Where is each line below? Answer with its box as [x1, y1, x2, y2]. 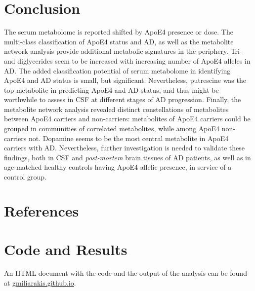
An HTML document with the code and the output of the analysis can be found [4, 268, 247, 278]
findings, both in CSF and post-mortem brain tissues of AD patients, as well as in [4, 152, 251, 162]
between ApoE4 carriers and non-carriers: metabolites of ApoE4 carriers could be [4, 113, 251, 124]
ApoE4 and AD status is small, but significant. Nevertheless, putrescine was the [4, 75, 246, 85]
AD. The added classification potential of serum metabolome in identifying [4, 65, 231, 75]
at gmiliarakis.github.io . [4, 277, 76, 288]
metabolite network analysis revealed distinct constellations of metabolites [4, 104, 229, 114]
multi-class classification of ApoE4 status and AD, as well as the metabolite [4, 36, 234, 46]
